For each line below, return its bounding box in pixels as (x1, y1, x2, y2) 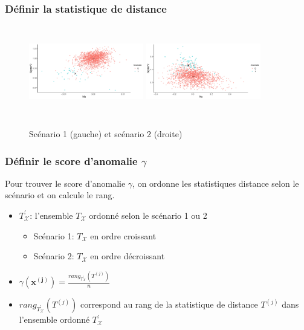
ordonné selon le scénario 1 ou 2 (89, 209, 207, 221)
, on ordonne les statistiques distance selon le (132, 176, 299, 189)
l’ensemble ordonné (19, 313, 90, 326)
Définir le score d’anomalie (5, 153, 138, 168)
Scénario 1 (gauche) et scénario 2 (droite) (29, 127, 183, 140)
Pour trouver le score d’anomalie (5, 176, 126, 189)
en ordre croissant (90, 229, 157, 242)
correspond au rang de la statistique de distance (80, 298, 258, 311)
